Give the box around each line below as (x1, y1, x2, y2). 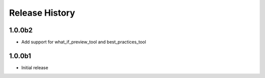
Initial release (21, 64, 49, 71)
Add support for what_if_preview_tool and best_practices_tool (21, 39, 147, 45)
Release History (9, 7, 76, 18)
